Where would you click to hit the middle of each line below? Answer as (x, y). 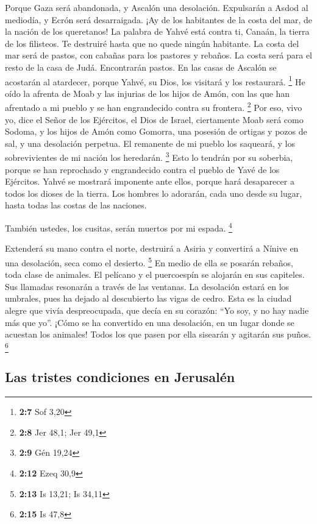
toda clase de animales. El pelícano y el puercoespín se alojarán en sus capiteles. (155, 274)
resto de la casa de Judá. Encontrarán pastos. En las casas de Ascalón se (141, 67)
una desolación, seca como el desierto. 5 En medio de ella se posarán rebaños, (149, 261)
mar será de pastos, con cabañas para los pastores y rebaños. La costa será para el (158, 55)
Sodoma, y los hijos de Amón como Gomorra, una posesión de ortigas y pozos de (156, 131)
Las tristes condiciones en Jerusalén (120, 377)
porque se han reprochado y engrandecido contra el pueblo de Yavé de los (142, 169)
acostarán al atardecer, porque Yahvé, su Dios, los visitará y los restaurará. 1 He (155, 80)
